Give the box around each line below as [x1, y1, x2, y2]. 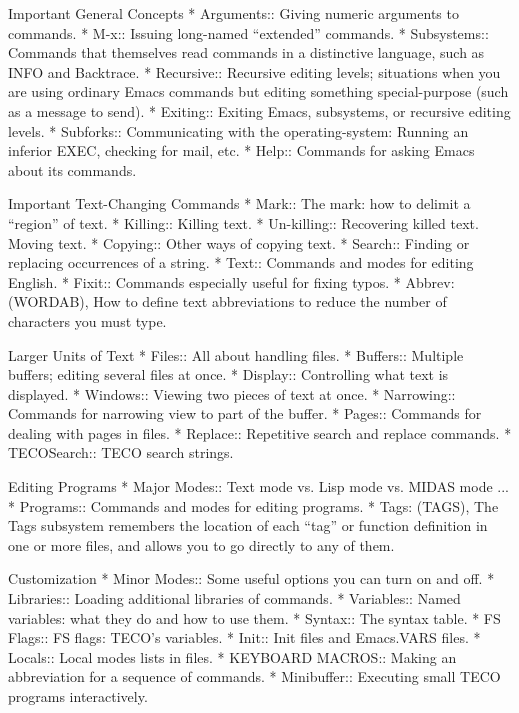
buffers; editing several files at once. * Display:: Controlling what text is [8, 364, 449, 385]
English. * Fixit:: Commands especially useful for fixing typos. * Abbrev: [8, 271, 455, 292]
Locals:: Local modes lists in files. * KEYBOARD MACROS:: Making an [8, 646, 457, 667]
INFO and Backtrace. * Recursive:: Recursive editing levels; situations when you [8, 61, 501, 82]
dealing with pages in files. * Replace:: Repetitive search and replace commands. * [8, 422, 512, 443]
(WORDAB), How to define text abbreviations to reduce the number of [8, 291, 447, 312]
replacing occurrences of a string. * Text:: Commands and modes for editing [8, 252, 474, 273]
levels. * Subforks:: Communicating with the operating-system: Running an [8, 120, 469, 141]
